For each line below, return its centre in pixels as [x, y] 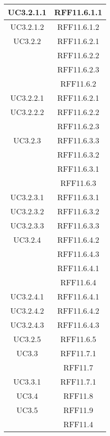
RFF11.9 [78, 410]
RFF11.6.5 [78, 339]
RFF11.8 [78, 396]
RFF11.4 [78, 424]
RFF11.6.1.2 [78, 27]
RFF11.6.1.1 [78, 12]
